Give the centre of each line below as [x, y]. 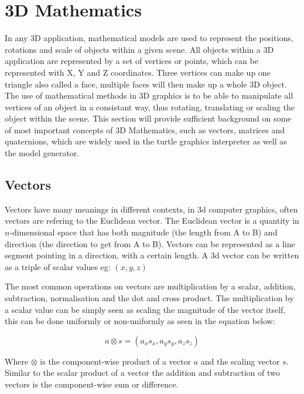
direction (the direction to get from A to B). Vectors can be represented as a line [150, 243]
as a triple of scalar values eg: [58, 266]
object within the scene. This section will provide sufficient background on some [148, 118]
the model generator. [42, 153]
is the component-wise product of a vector [115, 361]
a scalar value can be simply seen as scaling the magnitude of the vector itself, [145, 309]
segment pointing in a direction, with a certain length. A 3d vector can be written [152, 255]
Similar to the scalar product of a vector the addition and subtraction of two [142, 373]
